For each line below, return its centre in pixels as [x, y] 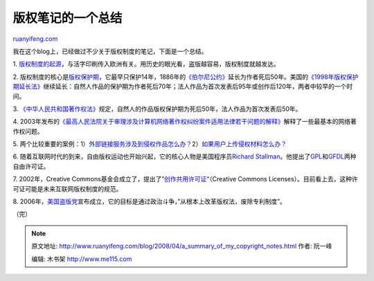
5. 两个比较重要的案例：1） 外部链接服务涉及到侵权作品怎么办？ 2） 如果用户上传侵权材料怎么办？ [150, 144]
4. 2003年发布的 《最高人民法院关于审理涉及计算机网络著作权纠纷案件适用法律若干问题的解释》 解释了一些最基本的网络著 [185, 122]
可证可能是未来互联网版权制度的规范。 [68, 189]
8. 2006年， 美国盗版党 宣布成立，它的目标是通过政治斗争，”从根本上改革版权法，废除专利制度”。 [150, 201]
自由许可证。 [31, 166]
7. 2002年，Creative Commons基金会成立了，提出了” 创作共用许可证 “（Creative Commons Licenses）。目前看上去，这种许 [185, 179]
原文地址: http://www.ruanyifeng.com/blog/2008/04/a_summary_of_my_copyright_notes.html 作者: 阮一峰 [182, 246]
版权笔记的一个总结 [68, 18]
